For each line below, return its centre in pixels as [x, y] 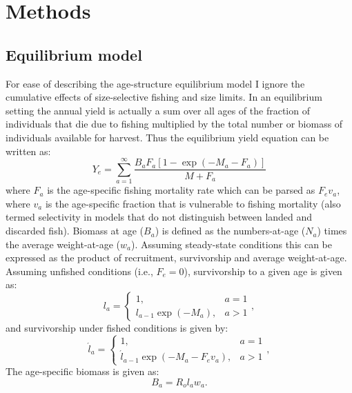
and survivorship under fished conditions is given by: [117, 328]
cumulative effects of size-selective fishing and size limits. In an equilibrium [164, 97]
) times [332, 231]
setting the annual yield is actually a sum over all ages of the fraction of [158, 110]
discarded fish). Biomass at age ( [75, 231]
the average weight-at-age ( [63, 244]
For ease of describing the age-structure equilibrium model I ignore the [155, 83]
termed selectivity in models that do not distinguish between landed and [159, 217]
